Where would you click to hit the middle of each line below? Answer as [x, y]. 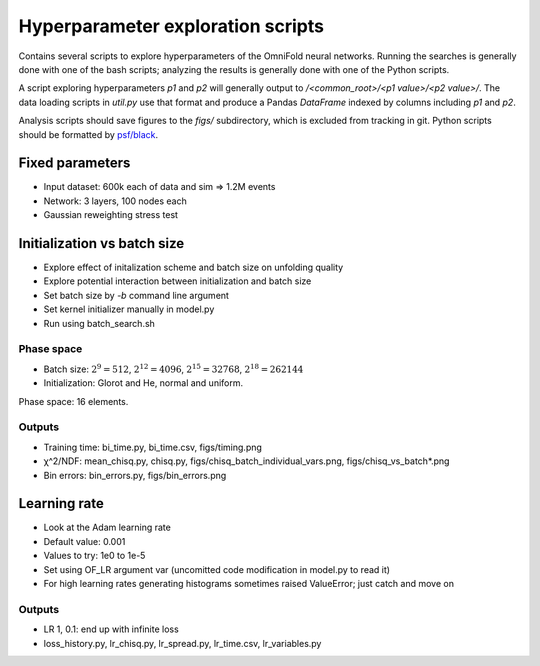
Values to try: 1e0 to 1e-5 [94, 556]
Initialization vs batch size [101, 243]
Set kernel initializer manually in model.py [129, 309]
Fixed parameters [74, 163]
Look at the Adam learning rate [107, 527]
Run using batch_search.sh [99, 323]
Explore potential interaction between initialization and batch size [177, 281]
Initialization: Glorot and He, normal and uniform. [143, 383]
